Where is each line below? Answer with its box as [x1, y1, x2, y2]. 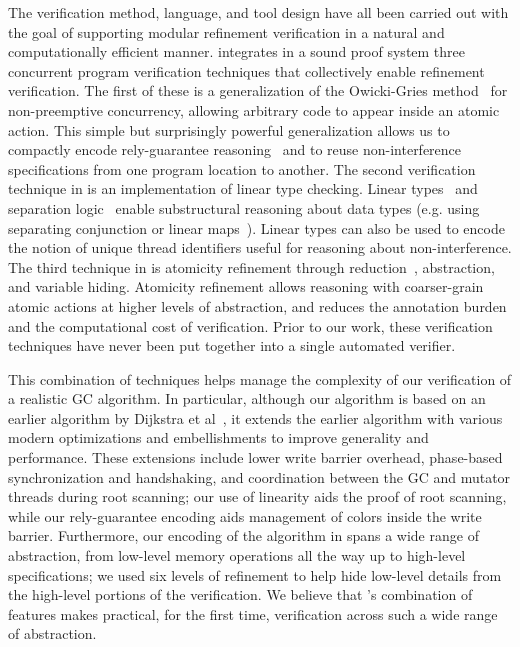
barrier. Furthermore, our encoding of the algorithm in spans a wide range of [8, 525, 479, 546]
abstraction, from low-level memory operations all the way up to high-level [8, 545, 466, 566]
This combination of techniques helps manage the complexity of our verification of [8, 368, 512, 389]
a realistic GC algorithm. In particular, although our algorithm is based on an [8, 388, 486, 409]
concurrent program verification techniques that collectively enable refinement [8, 60, 485, 81]
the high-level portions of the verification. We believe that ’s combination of [8, 584, 473, 605]
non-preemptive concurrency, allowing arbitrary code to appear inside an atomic [8, 99, 500, 120]
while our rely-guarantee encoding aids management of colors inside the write [8, 505, 482, 526]
